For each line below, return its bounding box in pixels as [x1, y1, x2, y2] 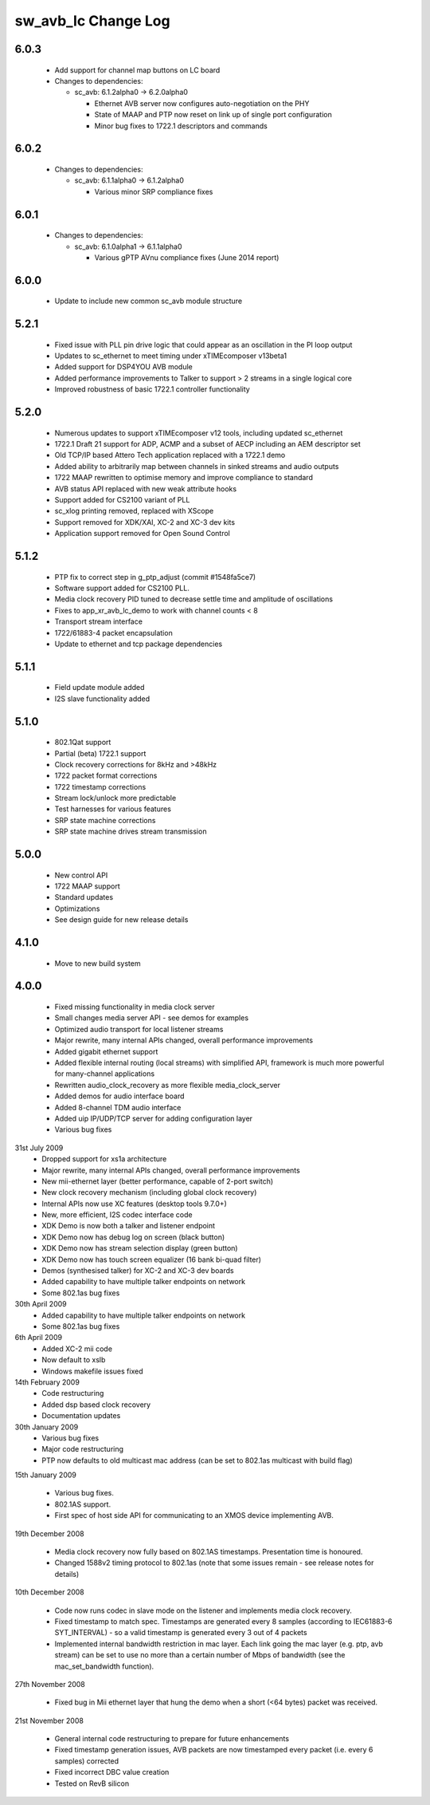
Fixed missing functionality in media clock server [54, 1002, 215, 1012]
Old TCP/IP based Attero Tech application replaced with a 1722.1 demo [54, 451, 286, 460]
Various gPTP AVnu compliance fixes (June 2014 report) [94, 252, 279, 262]
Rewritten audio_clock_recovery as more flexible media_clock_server [54, 1080, 280, 1090]
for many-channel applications [54, 1069, 155, 1078]
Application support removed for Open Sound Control [54, 529, 230, 538]
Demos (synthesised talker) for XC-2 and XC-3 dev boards [41, 1266, 234, 1275]
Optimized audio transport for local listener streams [54, 1024, 224, 1034]
